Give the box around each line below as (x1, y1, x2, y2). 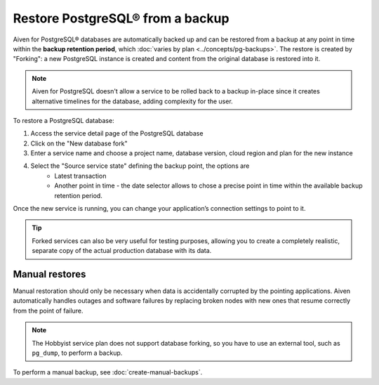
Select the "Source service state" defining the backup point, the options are (30, 162, 250, 170)
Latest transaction (54, 171, 107, 180)
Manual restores (13, 268, 86, 280)
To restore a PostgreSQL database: (13, 116, 115, 124)
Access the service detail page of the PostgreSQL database (30, 129, 204, 138)
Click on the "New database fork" (30, 139, 128, 148)
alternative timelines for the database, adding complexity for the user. (32, 97, 233, 105)
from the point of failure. (13, 306, 84, 315)
